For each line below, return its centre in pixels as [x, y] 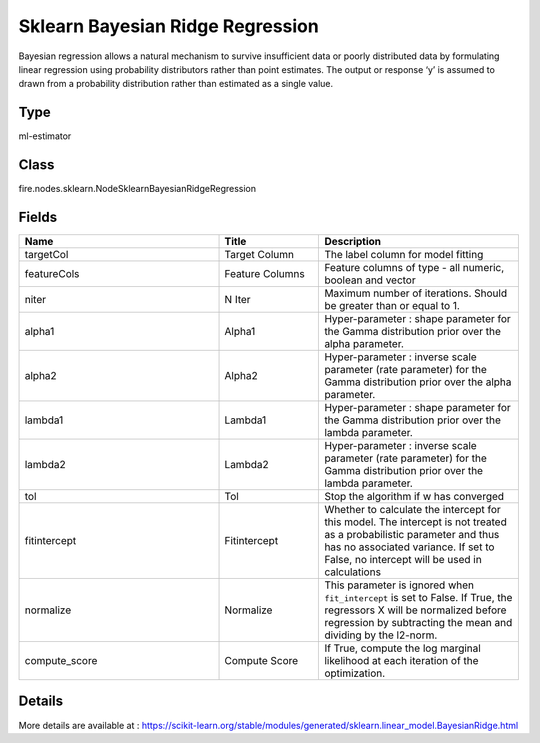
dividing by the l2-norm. [381, 635]
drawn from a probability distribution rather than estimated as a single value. [176, 84]
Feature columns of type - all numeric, [414, 268]
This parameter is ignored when [399, 585]
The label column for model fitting [404, 255]
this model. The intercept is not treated [415, 522]
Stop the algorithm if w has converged [414, 497]
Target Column [259, 255]
